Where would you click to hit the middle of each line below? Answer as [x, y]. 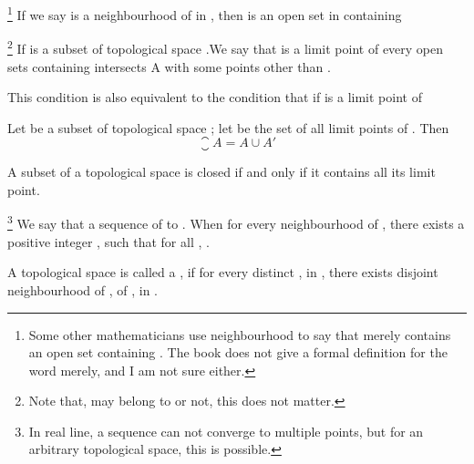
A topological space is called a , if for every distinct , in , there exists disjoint [223, 272]
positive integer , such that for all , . [108, 241]
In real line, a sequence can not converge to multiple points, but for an [226, 431]
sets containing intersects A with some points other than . [169, 66]
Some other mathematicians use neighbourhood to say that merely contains [240, 334]
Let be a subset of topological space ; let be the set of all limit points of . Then [228, 127]
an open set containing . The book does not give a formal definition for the [238, 352]
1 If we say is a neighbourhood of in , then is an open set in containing [205, 13]
